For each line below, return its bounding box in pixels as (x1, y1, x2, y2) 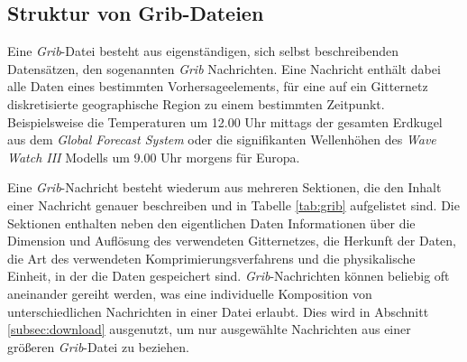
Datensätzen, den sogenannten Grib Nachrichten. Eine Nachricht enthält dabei (7, 59, 441, 78)
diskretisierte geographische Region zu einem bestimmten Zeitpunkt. (7, 94, 385, 113)
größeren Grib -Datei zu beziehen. (7, 337, 189, 356)
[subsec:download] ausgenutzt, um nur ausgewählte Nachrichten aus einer (7, 320, 411, 339)
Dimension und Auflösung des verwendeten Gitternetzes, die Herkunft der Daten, (7, 231, 456, 250)
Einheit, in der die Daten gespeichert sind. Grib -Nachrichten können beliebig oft (7, 266, 450, 285)
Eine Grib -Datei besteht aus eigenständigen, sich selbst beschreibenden (7, 42, 399, 60)
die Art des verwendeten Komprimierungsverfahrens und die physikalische (7, 248, 416, 267)
